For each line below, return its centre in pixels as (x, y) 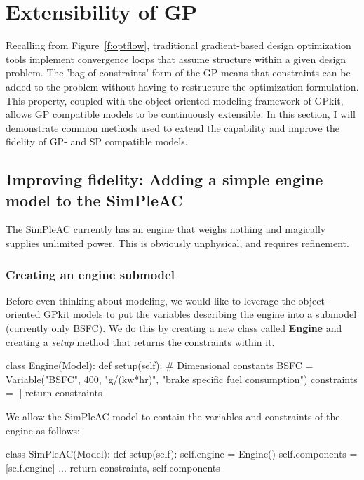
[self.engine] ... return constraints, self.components (113, 467)
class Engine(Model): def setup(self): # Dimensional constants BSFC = (160, 365)
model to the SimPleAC (95, 200)
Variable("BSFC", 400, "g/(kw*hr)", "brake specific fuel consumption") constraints (182, 379)
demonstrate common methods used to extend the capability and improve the (173, 127)
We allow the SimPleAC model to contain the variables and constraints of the (173, 416)
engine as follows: (43, 430)
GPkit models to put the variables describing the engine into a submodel (200, 314)
